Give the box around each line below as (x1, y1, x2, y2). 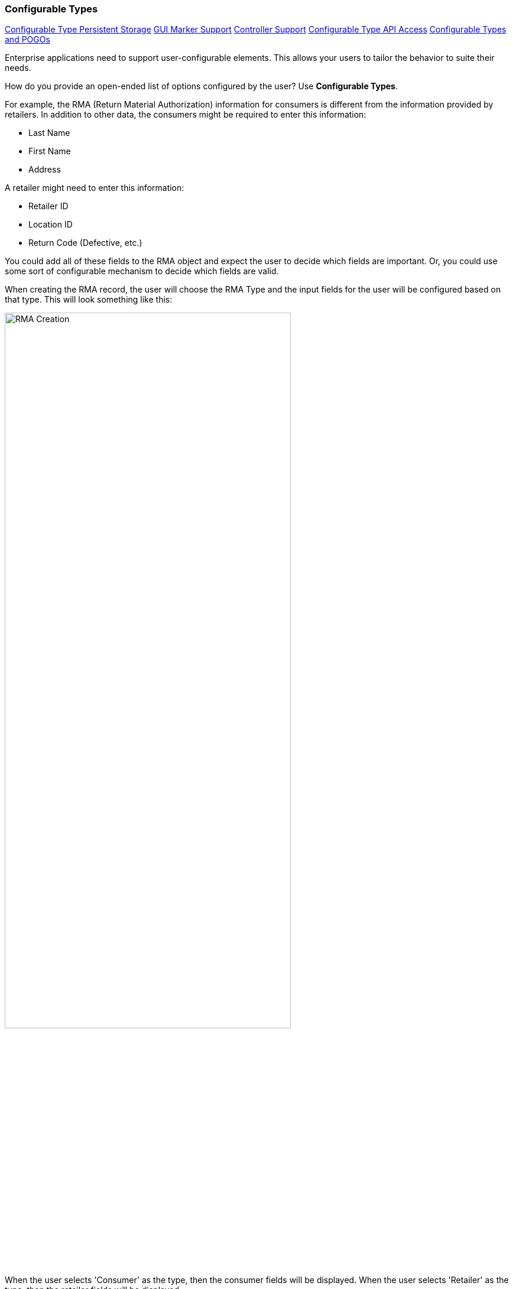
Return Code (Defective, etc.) (28, 238, 142, 248)
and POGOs (5, 34, 50, 45)
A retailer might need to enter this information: (5, 183, 184, 193)
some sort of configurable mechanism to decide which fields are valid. (5, 266, 279, 277)
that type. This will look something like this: (5, 294, 173, 305)
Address (28, 164, 61, 175)
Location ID (28, 219, 73, 230)
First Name (28, 146, 71, 157)
